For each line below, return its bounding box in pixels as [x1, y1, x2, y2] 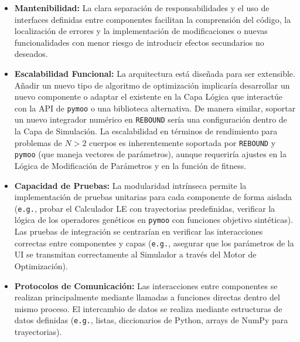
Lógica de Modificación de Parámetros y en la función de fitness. [14, 159, 247, 171]
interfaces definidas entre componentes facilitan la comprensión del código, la [14, 13, 291, 25]
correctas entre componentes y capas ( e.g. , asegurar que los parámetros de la [14, 236, 294, 249]
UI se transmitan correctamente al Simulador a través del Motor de [14, 248, 257, 260]
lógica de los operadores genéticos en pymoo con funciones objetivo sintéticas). [14, 214, 294, 226]
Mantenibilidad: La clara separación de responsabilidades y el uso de [14, 2, 270, 13]
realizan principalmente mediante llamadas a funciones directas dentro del [14, 291, 280, 303]
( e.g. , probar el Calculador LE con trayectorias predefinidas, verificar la [14, 202, 275, 214]
